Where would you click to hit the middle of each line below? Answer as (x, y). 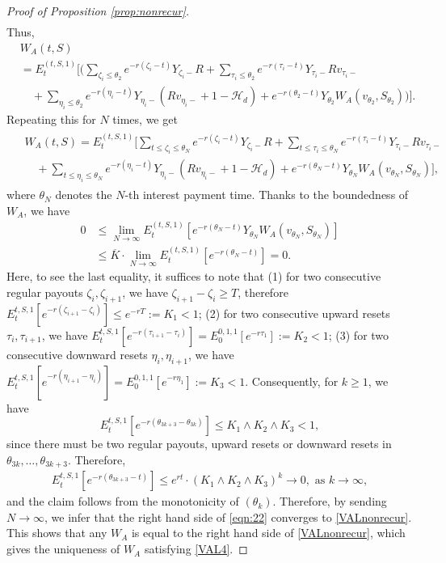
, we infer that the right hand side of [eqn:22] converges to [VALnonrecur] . (228, 516)
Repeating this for (51, 119)
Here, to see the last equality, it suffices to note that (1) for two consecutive (194, 276)
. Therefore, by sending (330, 501)
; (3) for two (359, 334)
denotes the (84, 195)
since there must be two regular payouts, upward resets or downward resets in (199, 444)
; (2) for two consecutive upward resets (294, 313)
